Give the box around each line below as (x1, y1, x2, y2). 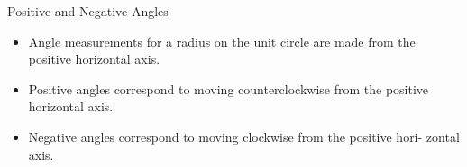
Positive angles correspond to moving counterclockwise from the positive (28, 79, 429, 98)
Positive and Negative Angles (7, 2, 169, 20)
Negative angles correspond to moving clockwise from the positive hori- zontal (28, 127, 460, 145)
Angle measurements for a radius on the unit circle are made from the (28, 31, 416, 50)
